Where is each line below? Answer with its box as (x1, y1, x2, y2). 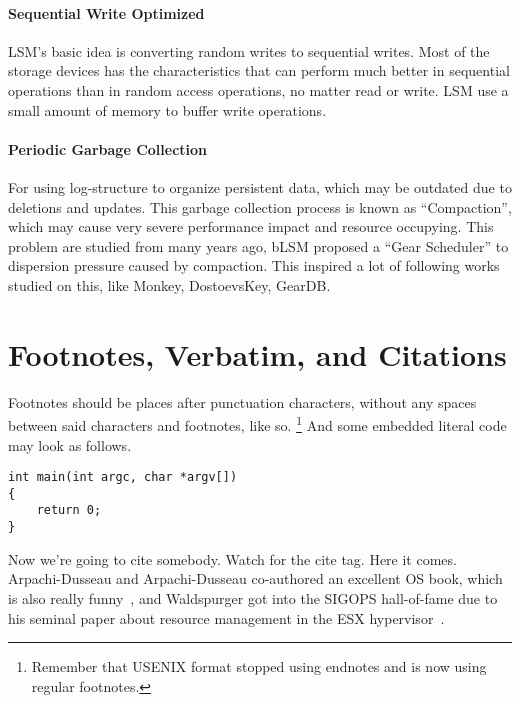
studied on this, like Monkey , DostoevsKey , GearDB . (8, 274, 331, 295)
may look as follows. (8, 434, 132, 455)
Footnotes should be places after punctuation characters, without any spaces (8, 391, 477, 412)
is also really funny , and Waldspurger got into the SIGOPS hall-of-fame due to (8, 587, 498, 608)
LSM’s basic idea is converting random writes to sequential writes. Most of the (8, 40, 490, 61)
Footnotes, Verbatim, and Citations (8, 333, 507, 374)
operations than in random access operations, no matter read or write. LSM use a (8, 79, 509, 100)
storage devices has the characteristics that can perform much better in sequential (8, 60, 510, 81)
